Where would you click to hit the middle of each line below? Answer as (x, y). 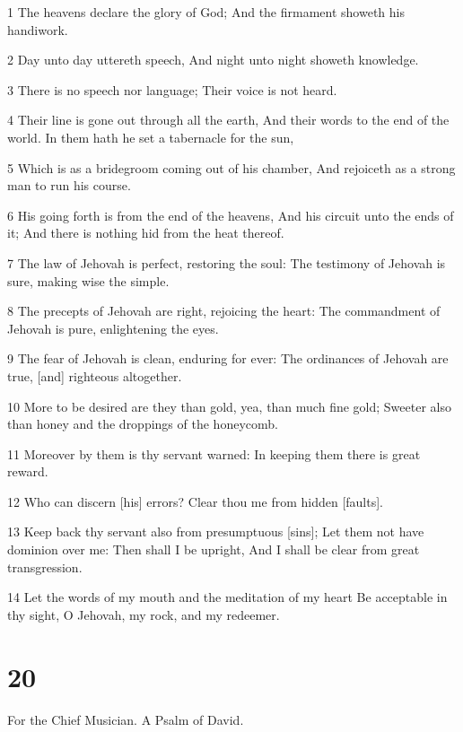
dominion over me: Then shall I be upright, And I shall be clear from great (214, 549)
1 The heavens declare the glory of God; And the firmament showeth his (206, 12)
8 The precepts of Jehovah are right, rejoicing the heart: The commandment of (224, 311)
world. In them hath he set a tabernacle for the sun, (151, 137)
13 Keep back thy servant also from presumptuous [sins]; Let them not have (216, 532)
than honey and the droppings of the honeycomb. (143, 424)
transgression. (45, 566)
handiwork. (38, 29)
